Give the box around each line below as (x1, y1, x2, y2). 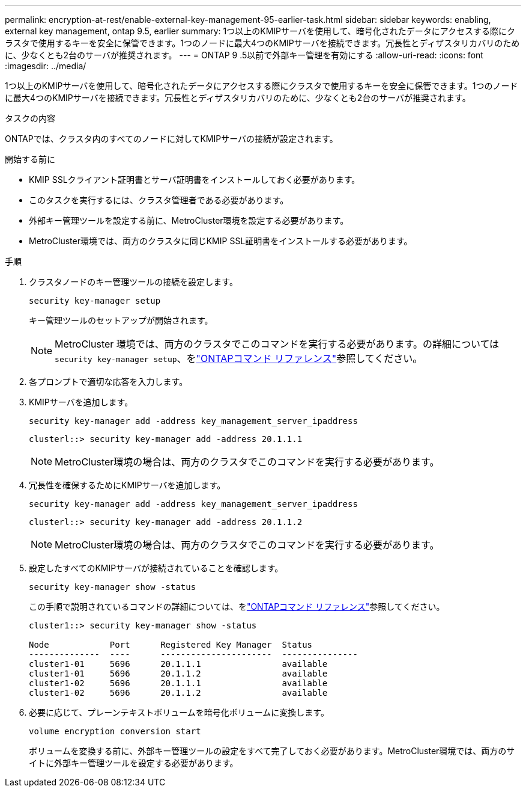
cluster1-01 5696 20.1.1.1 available (29, 659, 328, 669)
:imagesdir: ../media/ (5, 61, 86, 71)
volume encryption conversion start (29, 726, 201, 736)
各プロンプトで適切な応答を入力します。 (29, 376, 188, 387)
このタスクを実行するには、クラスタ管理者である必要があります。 (29, 195, 289, 205)
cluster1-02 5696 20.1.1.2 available (29, 688, 328, 698)
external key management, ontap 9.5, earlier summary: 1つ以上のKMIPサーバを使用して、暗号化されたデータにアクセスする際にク (5, 26, 516, 36)
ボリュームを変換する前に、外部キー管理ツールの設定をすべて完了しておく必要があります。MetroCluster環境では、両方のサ (29, 746, 515, 756)
